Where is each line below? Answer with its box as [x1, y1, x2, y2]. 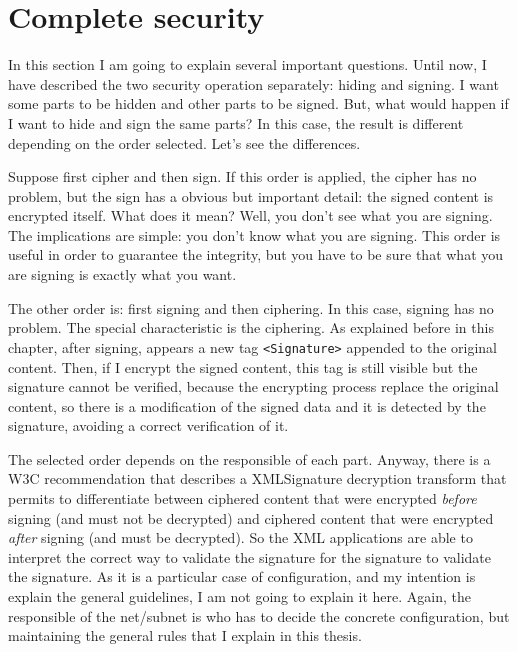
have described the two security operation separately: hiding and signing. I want [8, 73, 499, 94]
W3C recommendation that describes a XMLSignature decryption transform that [8, 468, 507, 489]
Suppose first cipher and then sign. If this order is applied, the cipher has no [8, 166, 477, 187]
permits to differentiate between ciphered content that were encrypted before [8, 488, 477, 509]
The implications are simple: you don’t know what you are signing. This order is [8, 224, 501, 245]
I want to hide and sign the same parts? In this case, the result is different [8, 112, 464, 133]
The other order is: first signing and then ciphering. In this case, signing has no [8, 297, 494, 318]
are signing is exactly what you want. [8, 264, 237, 285]
